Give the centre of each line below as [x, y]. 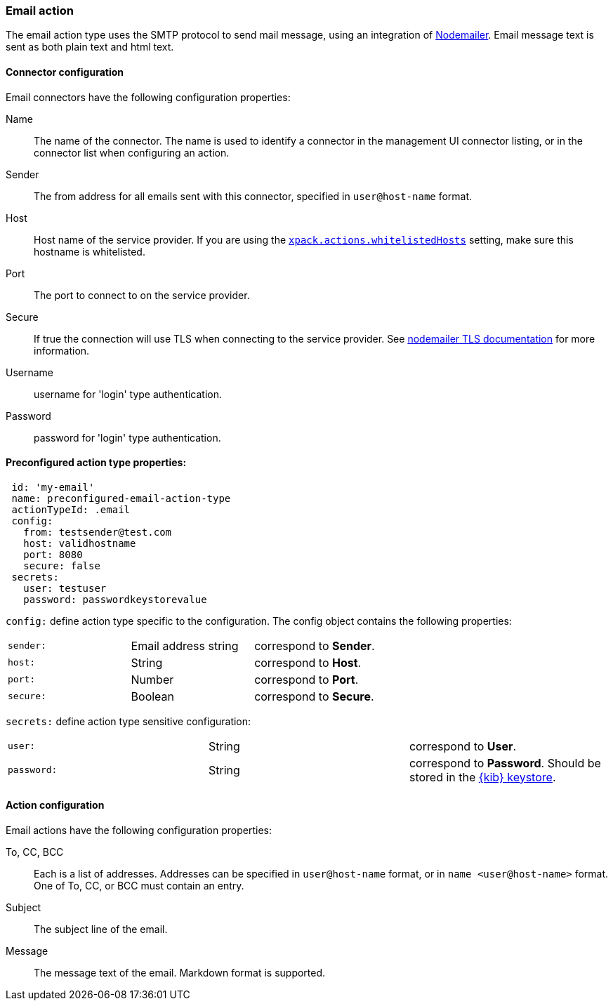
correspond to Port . [306, 679]
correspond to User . [463, 746]
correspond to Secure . [314, 696]
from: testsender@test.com [98, 532]
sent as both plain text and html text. [90, 47]
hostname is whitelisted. [90, 251]
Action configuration [55, 805]
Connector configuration [65, 72]
